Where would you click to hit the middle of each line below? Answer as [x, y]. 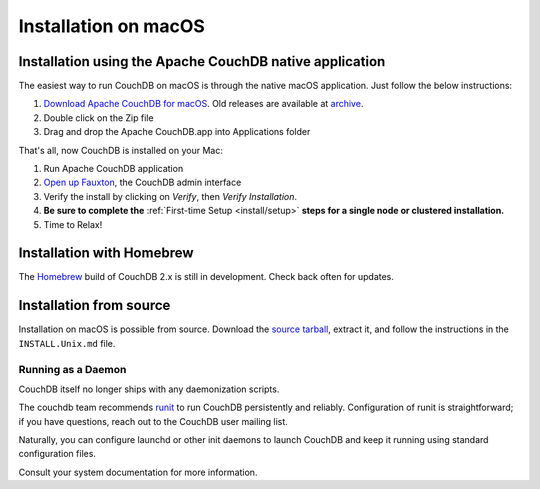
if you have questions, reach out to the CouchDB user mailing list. [153, 421]
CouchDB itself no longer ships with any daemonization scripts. [149, 389]
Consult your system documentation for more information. [138, 472]
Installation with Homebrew [106, 253]
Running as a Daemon [72, 369]
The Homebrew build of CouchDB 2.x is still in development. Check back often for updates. [206, 277]
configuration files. [57, 454]
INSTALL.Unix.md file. [67, 343]
